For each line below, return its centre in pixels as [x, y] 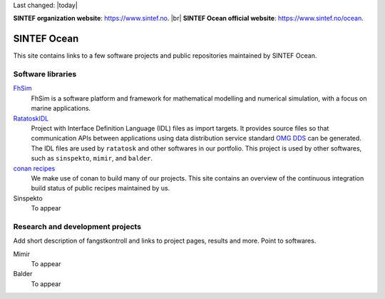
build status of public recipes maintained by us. [101, 188]
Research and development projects [77, 226]
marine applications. [61, 108]
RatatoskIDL [31, 118]
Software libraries [45, 74]
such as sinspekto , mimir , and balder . [92, 158]
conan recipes [34, 168]
